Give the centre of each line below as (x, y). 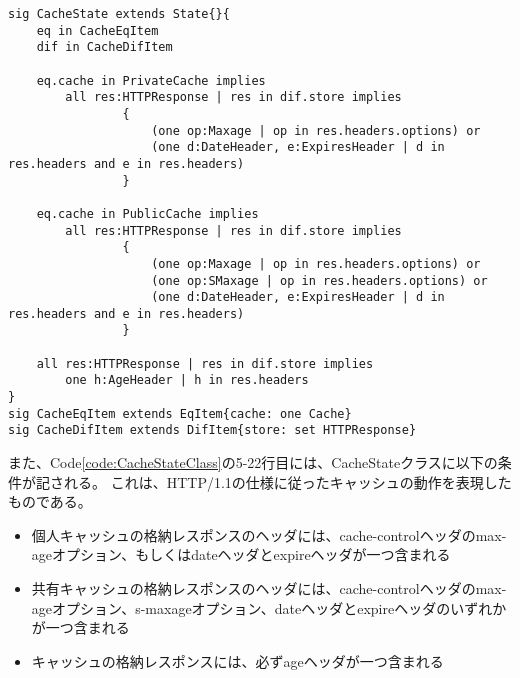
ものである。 (50, 501)
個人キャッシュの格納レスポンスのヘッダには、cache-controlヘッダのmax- (269, 534)
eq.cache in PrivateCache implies (151, 80)
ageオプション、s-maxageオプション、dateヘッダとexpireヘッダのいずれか (269, 607)
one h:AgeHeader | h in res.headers (187, 380)
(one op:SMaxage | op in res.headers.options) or (319, 280)
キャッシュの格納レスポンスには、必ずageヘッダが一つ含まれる (237, 660)
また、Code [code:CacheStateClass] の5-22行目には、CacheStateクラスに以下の (253, 462)
